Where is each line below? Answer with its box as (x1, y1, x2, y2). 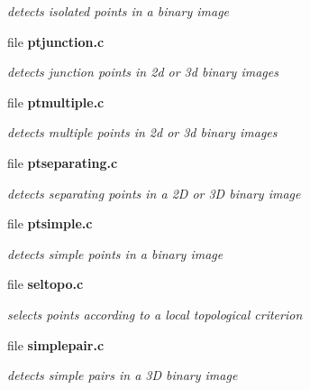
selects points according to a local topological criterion (7, 304, 303, 323)
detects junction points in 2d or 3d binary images (7, 62, 278, 81)
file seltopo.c (7, 274, 84, 293)
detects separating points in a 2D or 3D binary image (7, 183, 301, 202)
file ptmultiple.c (7, 92, 105, 111)
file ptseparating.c (7, 153, 118, 172)
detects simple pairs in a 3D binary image (7, 366, 238, 385)
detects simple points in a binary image (7, 244, 223, 263)
